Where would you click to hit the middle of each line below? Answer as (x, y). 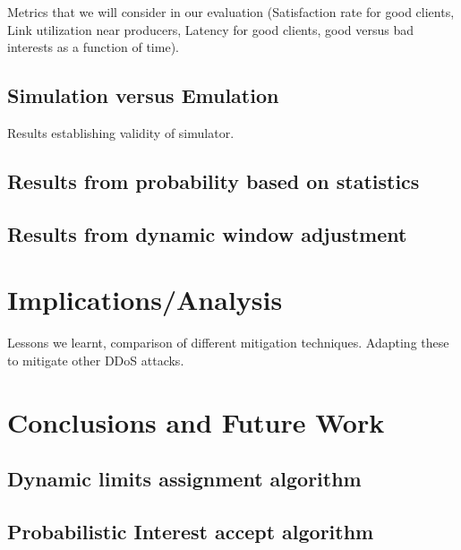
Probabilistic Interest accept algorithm (191, 531)
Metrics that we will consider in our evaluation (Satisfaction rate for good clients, (231, 12)
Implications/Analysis (145, 300)
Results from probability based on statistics (213, 180)
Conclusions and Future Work (196, 421)
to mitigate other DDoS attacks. (96, 360)
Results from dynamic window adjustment (207, 233)
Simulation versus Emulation (143, 95)
